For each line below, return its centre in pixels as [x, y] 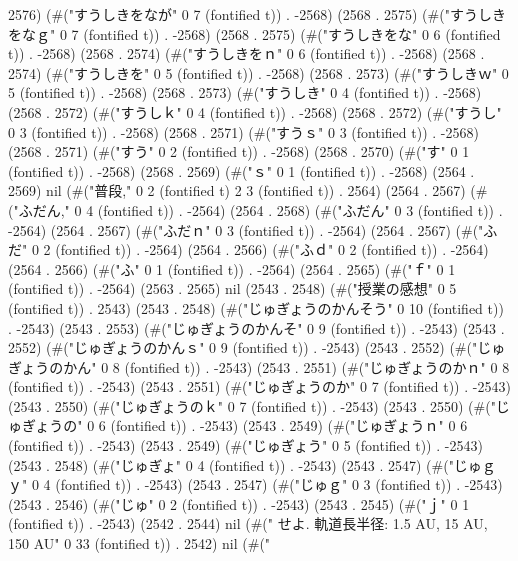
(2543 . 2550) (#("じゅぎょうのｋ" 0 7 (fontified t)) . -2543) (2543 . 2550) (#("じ [259, 405]
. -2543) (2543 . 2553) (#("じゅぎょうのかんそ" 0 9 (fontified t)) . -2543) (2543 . [256, 327]
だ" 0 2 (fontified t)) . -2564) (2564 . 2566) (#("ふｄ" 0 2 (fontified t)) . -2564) [248, 249]
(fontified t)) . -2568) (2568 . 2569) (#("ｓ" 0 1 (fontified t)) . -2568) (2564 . [241, 170]
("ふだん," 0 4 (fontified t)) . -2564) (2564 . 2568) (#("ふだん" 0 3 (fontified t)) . [255, 209]
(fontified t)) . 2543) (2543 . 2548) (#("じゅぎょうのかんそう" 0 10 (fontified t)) [256, 307]
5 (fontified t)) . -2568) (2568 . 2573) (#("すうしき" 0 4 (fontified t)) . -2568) [245, 92]
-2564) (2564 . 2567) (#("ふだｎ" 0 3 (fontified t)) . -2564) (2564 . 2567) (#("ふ [253, 229]
